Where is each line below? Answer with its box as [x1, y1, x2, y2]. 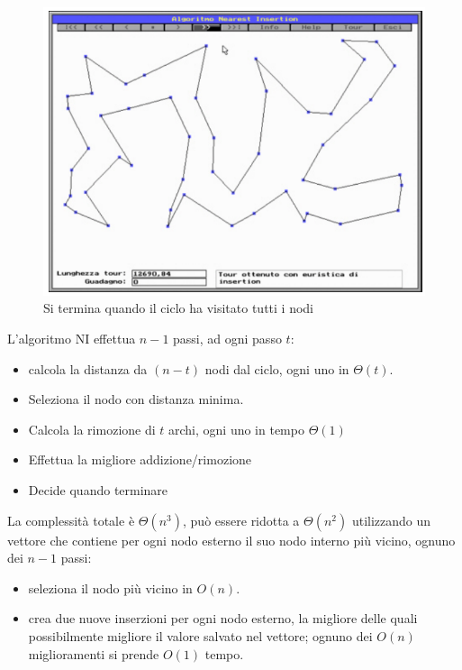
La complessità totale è [7, 510, 135, 529]
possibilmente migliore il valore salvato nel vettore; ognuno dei [28, 627, 373, 645]
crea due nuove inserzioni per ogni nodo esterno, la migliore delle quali [28, 609, 418, 628]
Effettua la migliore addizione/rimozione [28, 450, 252, 469]
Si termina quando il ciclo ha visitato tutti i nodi [43, 298, 313, 317]
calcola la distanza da [28, 359, 148, 378]
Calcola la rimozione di [28, 419, 156, 438]
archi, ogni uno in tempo [168, 419, 304, 438]
